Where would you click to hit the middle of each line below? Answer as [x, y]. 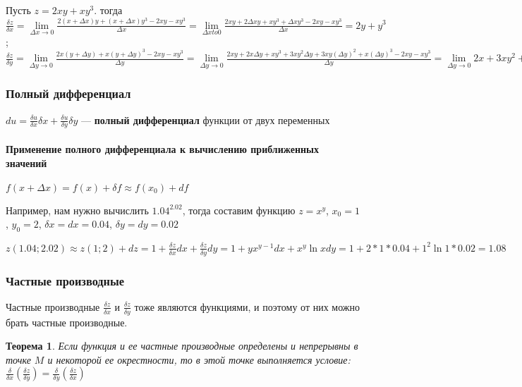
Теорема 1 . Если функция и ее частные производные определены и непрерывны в [182, 346]
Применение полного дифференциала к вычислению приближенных [163, 149]
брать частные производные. [67, 322]
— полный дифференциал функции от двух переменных [206, 119]
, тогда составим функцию [239, 210]
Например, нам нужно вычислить [77, 210]
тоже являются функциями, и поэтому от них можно [247, 306]
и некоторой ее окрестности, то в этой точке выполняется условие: [199, 359]
